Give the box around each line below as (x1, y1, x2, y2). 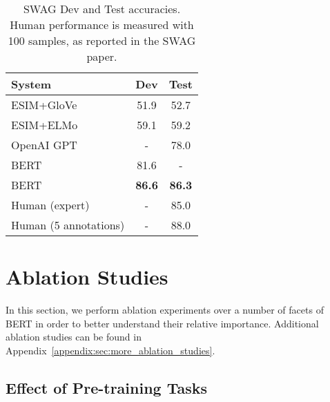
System (11, 76, 52, 92)
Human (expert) (11, 197, 90, 213)
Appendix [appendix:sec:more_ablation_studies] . (6, 343, 215, 357)
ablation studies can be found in (6, 329, 142, 344)
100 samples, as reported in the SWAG (8, 32, 196, 48)
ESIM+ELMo (11, 117, 78, 133)
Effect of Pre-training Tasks (6, 376, 208, 398)
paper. (86, 48, 117, 64)
